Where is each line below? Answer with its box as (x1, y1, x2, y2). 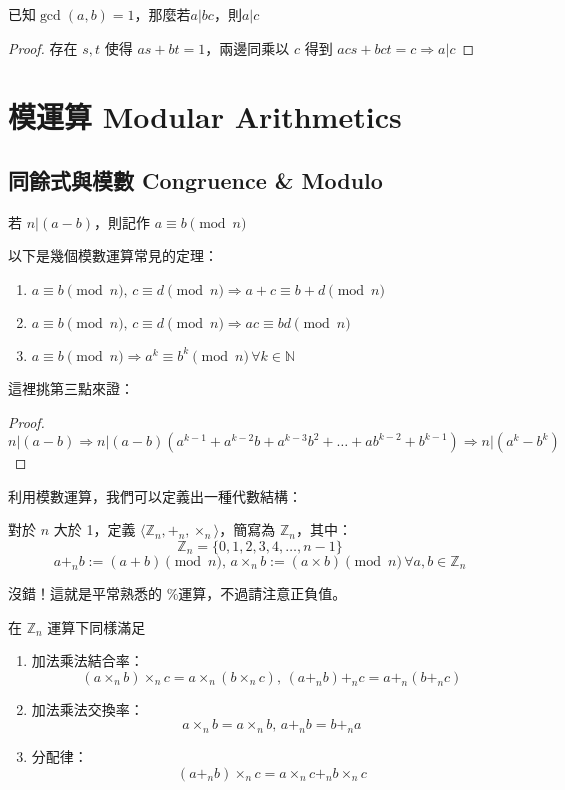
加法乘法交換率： (31, 698, 144, 719)
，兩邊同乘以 (205, 37, 290, 58)
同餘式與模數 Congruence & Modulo (8, 164, 383, 195)
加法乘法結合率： (31, 650, 144, 671)
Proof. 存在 (8, 37, 78, 58)
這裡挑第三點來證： (8, 377, 134, 398)
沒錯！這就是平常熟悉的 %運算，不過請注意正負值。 (8, 582, 347, 603)
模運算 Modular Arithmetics (8, 96, 402, 137)
